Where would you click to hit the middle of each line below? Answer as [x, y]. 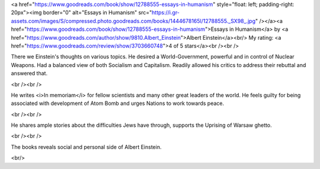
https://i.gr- [166, 12]
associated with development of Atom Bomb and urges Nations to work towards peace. [118, 103]
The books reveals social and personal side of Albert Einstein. [86, 147]
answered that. [29, 74]
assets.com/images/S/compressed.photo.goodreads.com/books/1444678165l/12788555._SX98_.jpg [133, 21]
